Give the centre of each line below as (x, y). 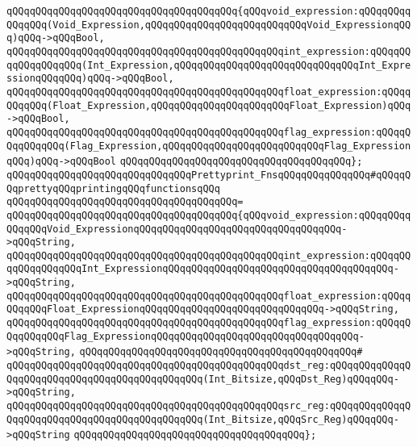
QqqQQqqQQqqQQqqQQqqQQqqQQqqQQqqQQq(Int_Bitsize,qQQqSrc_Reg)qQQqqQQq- (203, 419)
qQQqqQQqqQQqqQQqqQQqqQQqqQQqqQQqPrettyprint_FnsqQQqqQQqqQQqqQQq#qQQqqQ (209, 175)
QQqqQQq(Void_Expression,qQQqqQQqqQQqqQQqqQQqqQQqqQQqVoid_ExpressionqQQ (209, 25)
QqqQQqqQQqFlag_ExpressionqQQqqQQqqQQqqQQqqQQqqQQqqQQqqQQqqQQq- (186, 336)
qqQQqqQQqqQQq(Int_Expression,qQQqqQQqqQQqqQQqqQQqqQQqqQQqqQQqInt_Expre (209, 65)
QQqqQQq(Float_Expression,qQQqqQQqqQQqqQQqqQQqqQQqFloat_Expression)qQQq (209, 105)
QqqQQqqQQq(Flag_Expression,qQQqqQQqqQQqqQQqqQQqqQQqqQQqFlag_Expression (209, 146)
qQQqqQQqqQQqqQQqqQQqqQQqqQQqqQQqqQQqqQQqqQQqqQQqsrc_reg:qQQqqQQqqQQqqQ (209, 406)
